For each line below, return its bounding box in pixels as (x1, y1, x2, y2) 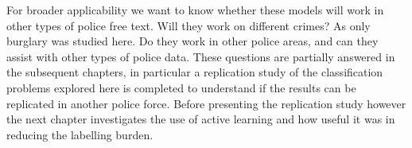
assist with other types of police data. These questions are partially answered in (6, 48, 395, 64)
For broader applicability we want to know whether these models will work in (6, 2, 384, 18)
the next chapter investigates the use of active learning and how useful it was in (6, 111, 395, 127)
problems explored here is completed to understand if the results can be (6, 79, 356, 95)
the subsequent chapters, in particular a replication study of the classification (6, 64, 383, 80)
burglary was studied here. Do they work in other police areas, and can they (6, 33, 379, 49)
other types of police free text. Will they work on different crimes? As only (6, 17, 371, 33)
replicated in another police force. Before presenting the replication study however (6, 95, 406, 111)
